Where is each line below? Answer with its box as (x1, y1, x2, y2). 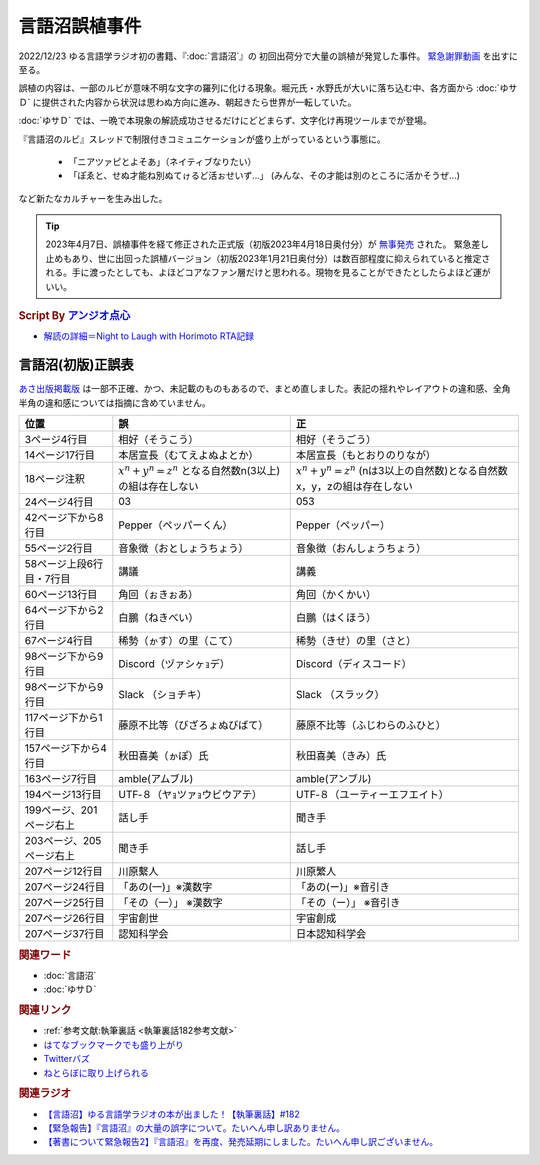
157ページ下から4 (24, 741, 107, 755)
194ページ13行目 (24, 788, 102, 802)
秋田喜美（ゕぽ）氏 (118, 749, 209, 763)
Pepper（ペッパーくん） (118, 518, 233, 532)
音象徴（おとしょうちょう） (118, 541, 249, 555)
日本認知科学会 (295, 927, 367, 941)
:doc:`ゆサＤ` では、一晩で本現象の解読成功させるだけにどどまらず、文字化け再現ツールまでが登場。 (18, 115, 432, 127)
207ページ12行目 (24, 865, 104, 879)
